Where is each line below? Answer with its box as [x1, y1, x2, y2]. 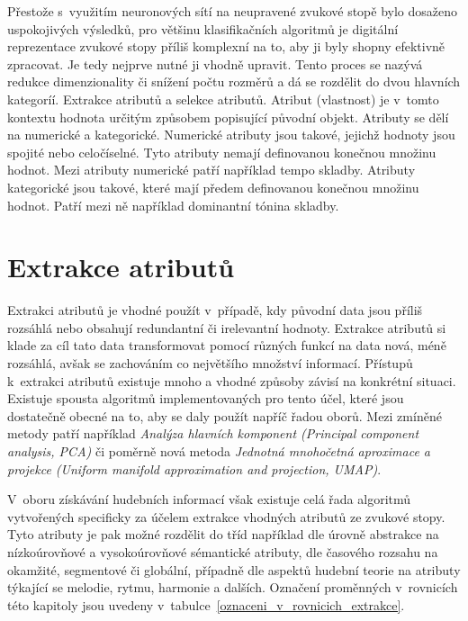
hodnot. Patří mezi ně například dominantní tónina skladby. [7, 195, 339, 214]
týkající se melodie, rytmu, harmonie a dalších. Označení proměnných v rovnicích [7, 578, 458, 597]
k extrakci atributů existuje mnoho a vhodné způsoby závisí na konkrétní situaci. [7, 371, 456, 390]
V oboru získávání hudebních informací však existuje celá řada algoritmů [7, 490, 411, 508]
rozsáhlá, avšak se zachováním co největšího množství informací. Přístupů [7, 354, 413, 373]
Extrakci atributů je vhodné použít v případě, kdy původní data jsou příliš [7, 301, 423, 319]
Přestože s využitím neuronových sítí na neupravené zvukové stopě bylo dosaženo [7, 2, 458, 20]
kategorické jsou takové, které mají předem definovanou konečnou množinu [7, 177, 419, 196]
